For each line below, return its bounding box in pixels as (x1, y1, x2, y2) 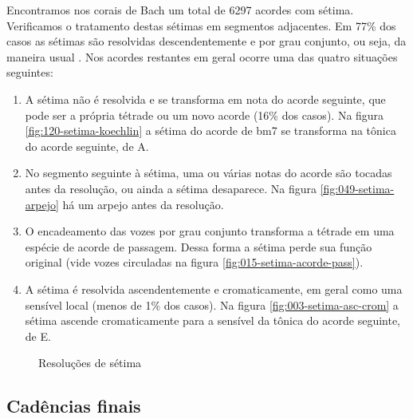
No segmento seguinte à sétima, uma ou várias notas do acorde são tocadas (25, 164, 392, 181)
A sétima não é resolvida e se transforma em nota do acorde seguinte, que (25, 90, 386, 107)
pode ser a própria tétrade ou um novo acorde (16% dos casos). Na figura (25, 106, 384, 123)
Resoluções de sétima (38, 354, 142, 371)
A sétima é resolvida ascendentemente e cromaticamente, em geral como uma (25, 280, 403, 297)
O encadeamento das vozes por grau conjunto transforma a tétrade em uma (25, 223, 395, 239)
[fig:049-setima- (320, 180, 395, 196)
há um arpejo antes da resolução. (62, 196, 224, 212)
